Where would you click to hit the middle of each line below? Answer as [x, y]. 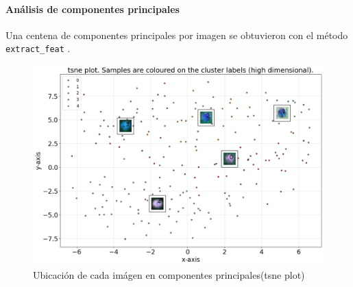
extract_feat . [38, 48]
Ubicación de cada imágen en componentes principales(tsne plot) [169, 274]
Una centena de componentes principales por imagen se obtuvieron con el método [177, 35]
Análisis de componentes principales [93, 9]
